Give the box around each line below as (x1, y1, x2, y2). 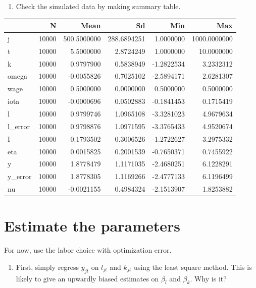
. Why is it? (190, 273, 227, 283)
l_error (8, 121, 30, 131)
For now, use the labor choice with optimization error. (4, 245, 172, 255)
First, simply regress (16, 261, 79, 272)
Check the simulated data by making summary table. (16, 1, 181, 11)
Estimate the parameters (4, 215, 180, 236)
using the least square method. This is (133, 261, 252, 272)
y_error (8, 171, 32, 182)
